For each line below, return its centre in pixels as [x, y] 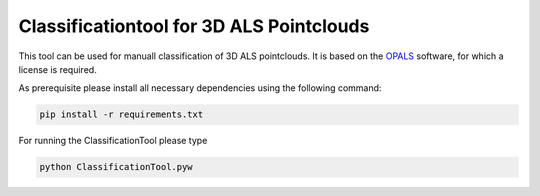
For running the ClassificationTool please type [113, 141]
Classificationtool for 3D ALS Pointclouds [194, 26]
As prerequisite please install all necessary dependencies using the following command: [200, 88]
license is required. [57, 69]
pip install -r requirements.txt [121, 114]
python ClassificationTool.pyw [116, 167]
